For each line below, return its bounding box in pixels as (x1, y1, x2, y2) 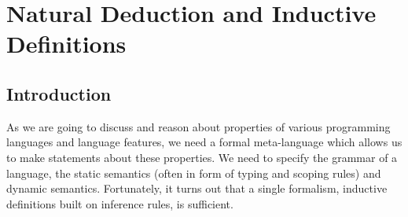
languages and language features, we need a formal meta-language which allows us (6, 134, 402, 150)
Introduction (6, 81, 112, 105)
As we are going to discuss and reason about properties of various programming (6, 118, 391, 134)
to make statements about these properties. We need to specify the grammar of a (6, 149, 398, 165)
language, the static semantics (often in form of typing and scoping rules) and (6, 164, 381, 181)
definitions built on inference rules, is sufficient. (6, 195, 233, 211)
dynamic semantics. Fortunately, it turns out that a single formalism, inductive (6, 180, 388, 197)
